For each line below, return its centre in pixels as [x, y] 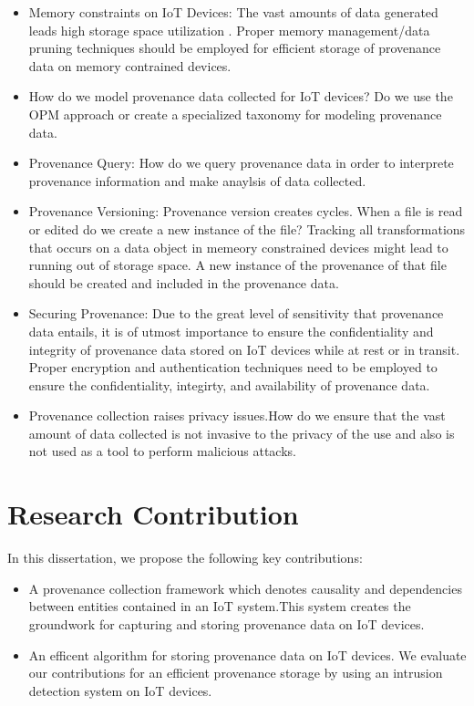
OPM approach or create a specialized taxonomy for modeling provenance [235, 114]
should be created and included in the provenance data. [184, 282]
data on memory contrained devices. [130, 65]
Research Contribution [153, 514]
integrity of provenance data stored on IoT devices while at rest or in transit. [244, 349]
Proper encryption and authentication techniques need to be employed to [233, 367]
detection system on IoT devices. [120, 690]
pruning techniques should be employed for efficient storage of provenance [235, 48]
